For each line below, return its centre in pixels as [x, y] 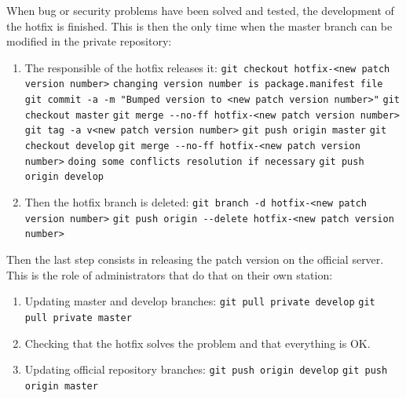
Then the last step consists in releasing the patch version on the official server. [195, 259]
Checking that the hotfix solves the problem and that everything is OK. [198, 343]
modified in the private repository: [89, 41]
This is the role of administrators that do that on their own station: [170, 274]
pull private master [78, 318]
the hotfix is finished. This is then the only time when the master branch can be [199, 26]
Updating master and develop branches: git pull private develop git [200, 301]
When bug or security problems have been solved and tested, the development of [200, 10]
